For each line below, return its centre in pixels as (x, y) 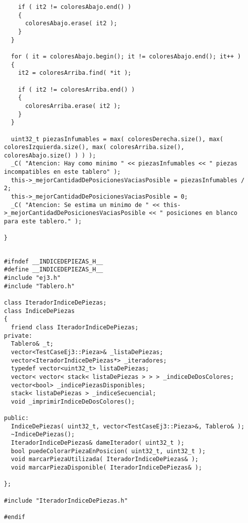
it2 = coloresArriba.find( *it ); (75, 73)
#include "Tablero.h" (40, 286)
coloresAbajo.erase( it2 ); (71, 24)
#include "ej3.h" (32, 278)
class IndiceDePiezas (40, 311)
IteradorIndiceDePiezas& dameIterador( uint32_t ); (98, 443)
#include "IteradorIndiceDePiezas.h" (66, 500)
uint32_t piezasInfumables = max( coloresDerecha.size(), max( (117, 139)
